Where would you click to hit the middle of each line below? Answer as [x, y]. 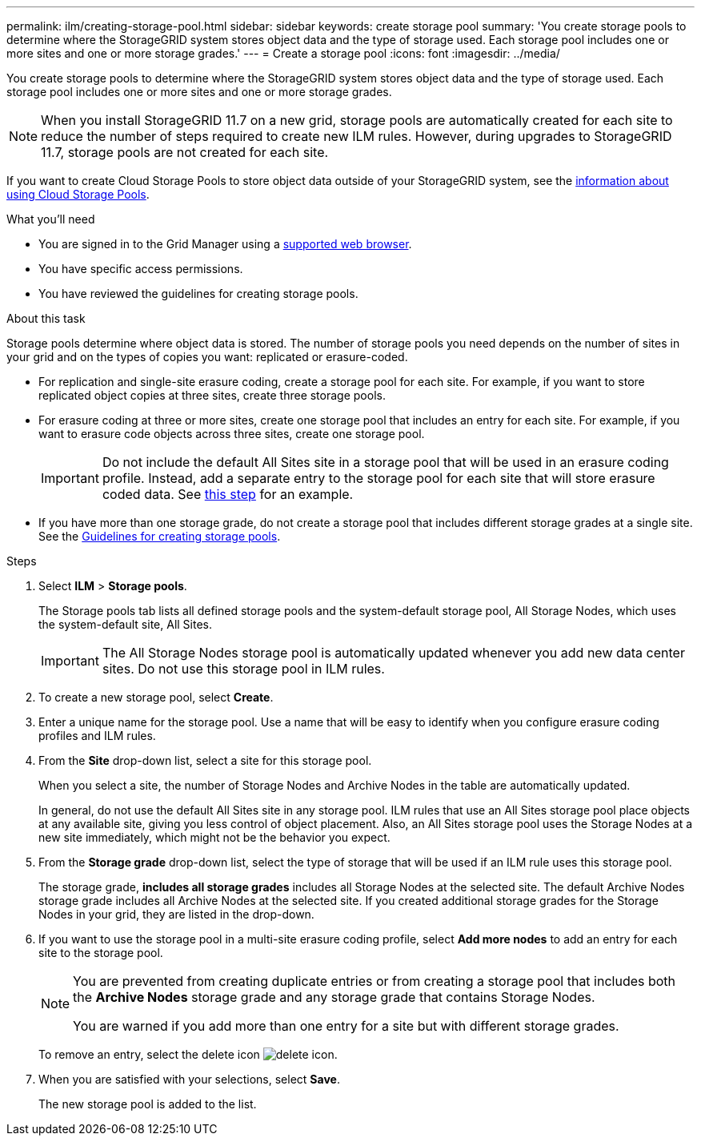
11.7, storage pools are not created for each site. [185, 152]
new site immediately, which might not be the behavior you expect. [214, 837]
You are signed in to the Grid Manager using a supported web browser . [225, 244]
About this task [46, 318]
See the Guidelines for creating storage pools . [160, 536]
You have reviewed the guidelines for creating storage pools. [198, 294]
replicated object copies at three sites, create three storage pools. [212, 395]
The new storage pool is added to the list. [148, 1104]
